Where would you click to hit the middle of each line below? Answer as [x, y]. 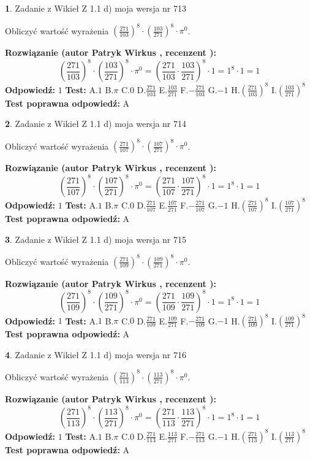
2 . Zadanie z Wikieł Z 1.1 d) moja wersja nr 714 [96, 124]
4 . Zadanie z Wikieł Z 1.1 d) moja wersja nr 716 [96, 354]
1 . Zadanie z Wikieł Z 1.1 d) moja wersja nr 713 [96, 8]
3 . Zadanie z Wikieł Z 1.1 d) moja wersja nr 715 [96, 239]
